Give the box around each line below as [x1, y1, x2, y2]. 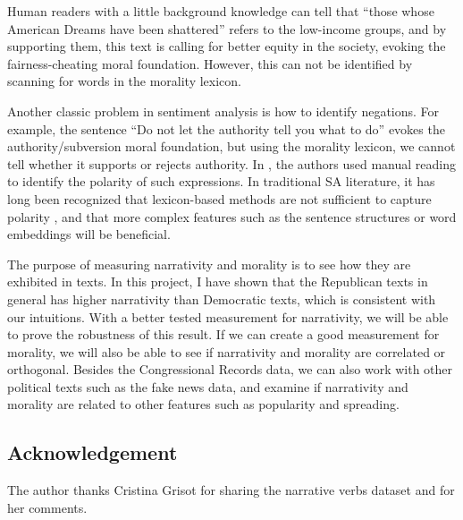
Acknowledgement [7, 439, 178, 466]
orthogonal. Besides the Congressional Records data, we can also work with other [7, 360, 453, 379]
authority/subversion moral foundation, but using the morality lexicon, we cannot [7, 137, 456, 156]
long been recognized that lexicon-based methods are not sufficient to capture [7, 189, 432, 208]
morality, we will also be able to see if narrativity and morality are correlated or [7, 342, 446, 361]
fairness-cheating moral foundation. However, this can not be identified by [7, 54, 413, 72]
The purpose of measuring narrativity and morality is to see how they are [7, 254, 411, 273]
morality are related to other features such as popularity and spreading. [7, 395, 400, 413]
